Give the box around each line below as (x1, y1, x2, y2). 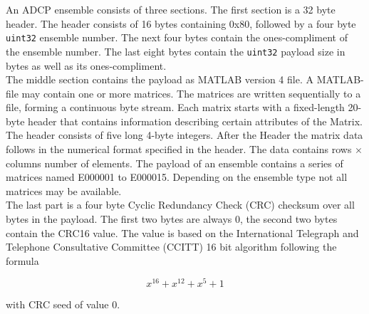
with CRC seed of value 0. (6, 297, 120, 312)
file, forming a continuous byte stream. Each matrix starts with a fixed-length (6, 100, 345, 115)
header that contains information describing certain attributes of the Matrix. (28, 113, 363, 128)
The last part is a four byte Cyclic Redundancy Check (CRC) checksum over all (6, 197, 355, 212)
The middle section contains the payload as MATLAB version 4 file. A (6, 72, 313, 87)
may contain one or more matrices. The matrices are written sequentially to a (21, 85, 361, 100)
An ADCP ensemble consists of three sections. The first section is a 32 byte (6, 2, 336, 16)
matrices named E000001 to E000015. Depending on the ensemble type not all (6, 169, 348, 184)
